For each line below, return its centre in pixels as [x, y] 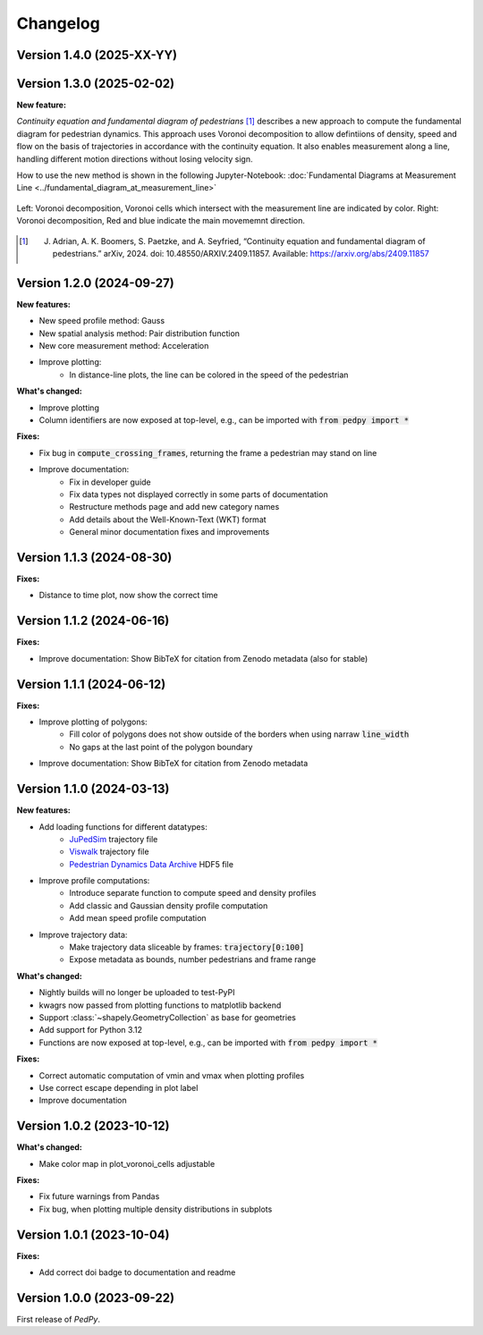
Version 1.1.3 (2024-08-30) [94, 558]
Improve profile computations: [94, 881]
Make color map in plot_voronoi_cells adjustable [127, 1163]
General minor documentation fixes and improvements [169, 532]
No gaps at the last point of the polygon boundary [161, 747]
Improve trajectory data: [83, 934]
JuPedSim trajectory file [114, 839]
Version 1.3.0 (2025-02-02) [96, 84]
